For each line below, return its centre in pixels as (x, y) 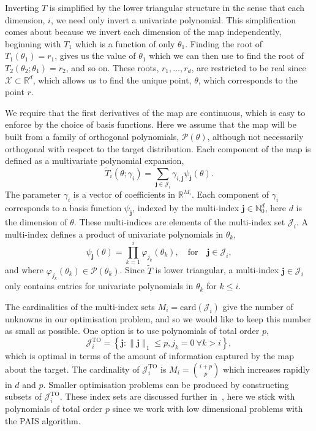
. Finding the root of (224, 43)
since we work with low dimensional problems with (208, 409)
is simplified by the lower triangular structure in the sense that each (177, 7)
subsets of (23, 396)
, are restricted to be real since (249, 67)
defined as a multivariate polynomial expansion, (95, 161)
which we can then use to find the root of (227, 56)
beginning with (33, 43)
